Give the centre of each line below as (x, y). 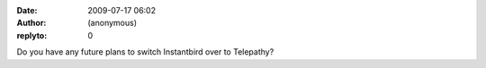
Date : (27, 10)
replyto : (32, 35)
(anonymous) (112, 23)
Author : (31, 23)
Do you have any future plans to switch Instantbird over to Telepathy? (145, 52)
